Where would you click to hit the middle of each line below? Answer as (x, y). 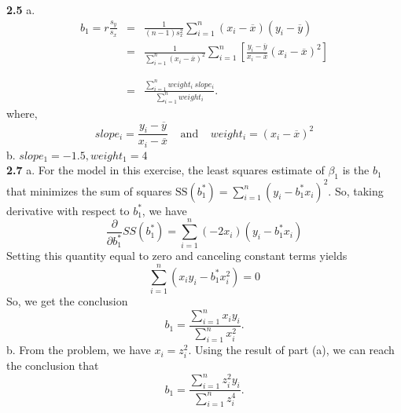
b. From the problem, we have (79, 350)
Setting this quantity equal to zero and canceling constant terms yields (177, 256)
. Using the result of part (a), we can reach (291, 350)
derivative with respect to (68, 210)
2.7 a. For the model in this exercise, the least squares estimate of (166, 170)
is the (356, 170)
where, (22, 113)
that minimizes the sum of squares (89, 190)
